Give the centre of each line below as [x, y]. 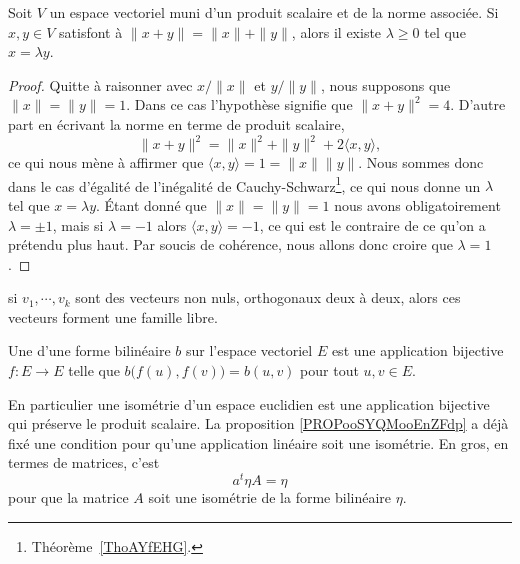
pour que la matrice [68, 497]
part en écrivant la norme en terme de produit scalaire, [176, 123]
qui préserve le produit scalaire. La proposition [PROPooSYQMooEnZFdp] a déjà [258, 423]
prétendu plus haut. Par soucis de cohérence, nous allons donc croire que [230, 244]
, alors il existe [336, 31]
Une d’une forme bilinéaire [89, 350]
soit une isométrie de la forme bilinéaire [270, 497]
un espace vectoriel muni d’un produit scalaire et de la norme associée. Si [274, 12]
